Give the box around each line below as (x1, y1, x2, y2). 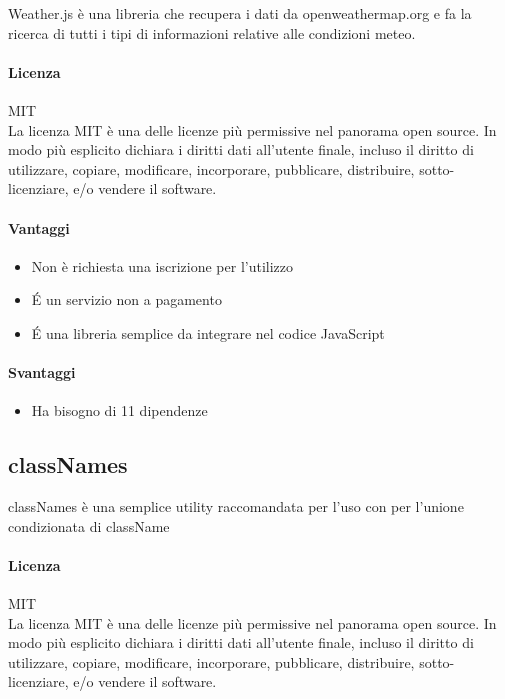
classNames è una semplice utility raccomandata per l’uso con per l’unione (8, 496, 464, 517)
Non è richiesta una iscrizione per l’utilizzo (31, 255, 294, 276)
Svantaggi (8, 362, 76, 383)
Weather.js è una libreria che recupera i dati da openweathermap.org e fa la (8, 3, 472, 23)
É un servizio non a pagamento (31, 289, 222, 310)
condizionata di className (8, 515, 170, 536)
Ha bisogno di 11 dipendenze (31, 400, 208, 421)
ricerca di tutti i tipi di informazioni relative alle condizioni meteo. (8, 22, 416, 43)
